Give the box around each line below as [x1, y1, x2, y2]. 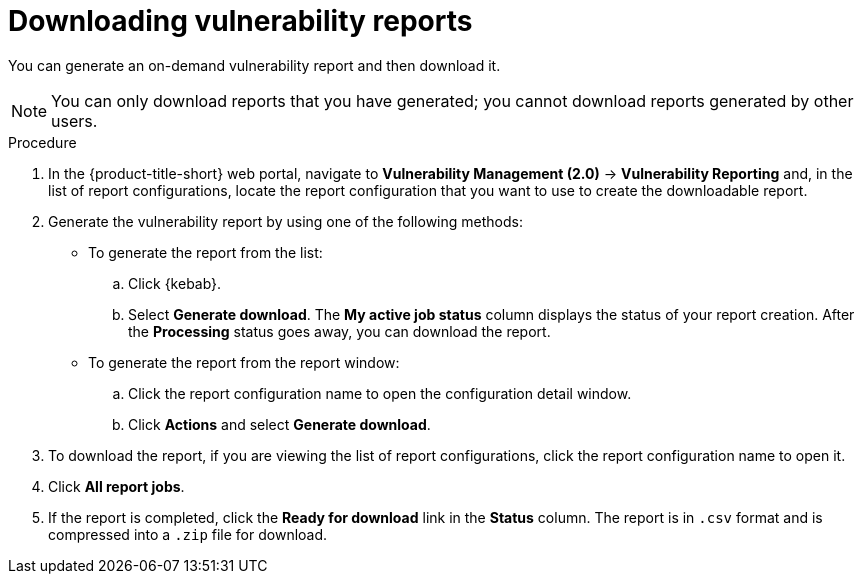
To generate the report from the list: [88, 243, 323, 261]
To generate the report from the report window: [88, 353, 400, 371]
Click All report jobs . [48, 477, 185, 495]
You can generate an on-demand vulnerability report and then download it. [8, 56, 501, 74]
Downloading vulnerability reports [8, 4, 473, 38]
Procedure [8, 133, 77, 151]
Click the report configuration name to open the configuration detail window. [128, 384, 632, 402]
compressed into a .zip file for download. [48, 525, 328, 543]
